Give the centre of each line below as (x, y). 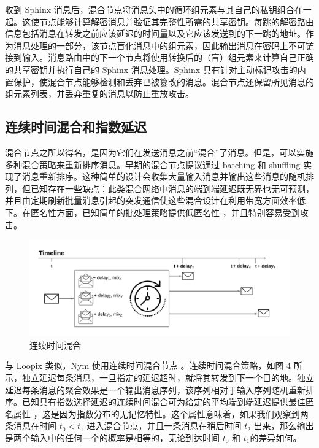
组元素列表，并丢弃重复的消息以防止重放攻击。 (99, 94)
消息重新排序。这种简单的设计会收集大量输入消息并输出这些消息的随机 (163, 176)
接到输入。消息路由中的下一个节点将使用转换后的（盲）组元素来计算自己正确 (159, 57)
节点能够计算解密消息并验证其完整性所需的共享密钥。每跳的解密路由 (176, 21)
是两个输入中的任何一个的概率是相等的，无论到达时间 (112, 438)
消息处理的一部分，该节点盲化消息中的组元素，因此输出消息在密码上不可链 (163, 45)
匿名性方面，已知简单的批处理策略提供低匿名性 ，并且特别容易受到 (165, 212)
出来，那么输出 (284, 426)
